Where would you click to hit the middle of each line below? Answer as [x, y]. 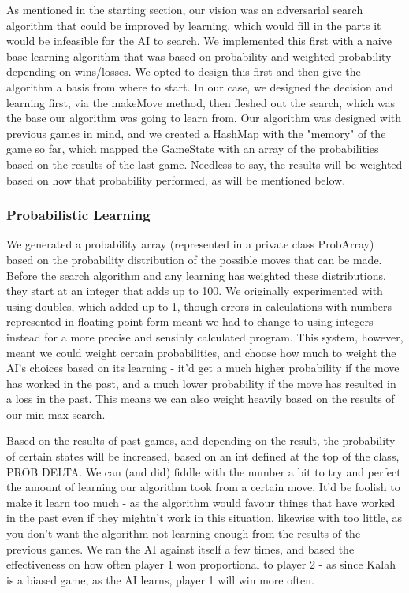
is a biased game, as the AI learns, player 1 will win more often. [160, 579]
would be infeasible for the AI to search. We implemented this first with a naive [199, 41]
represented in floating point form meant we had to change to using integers [190, 321]
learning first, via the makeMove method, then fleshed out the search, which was [201, 102]
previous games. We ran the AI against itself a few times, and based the [180, 548]
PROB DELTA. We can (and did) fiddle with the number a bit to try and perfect [204, 471]
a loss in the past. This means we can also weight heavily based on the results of [201, 399]
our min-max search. [56, 414]
